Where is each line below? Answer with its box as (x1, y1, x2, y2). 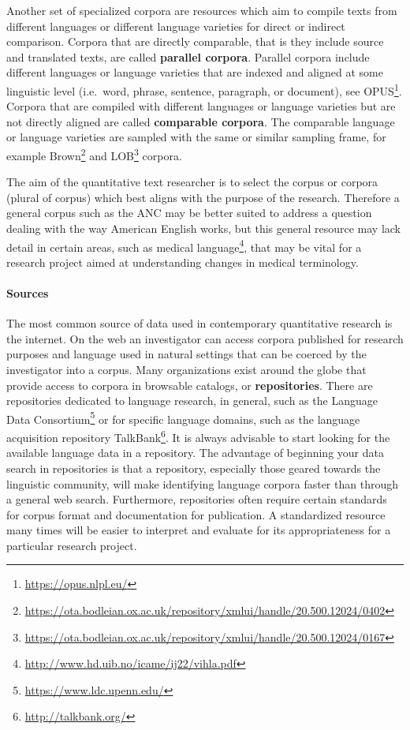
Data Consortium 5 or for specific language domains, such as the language (6, 408, 360, 427)
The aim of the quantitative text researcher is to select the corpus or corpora (6, 174, 378, 190)
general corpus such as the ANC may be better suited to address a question (6, 204, 372, 221)
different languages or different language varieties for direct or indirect (6, 17, 345, 34)
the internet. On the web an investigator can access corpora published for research (6, 330, 404, 346)
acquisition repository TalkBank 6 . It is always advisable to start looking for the (6, 427, 390, 445)
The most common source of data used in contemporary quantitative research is (6, 315, 393, 331)
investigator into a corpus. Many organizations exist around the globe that (6, 361, 367, 378)
